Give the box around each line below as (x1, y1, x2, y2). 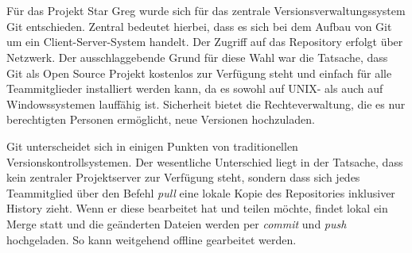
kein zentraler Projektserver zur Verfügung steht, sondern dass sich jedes (6, 169, 360, 186)
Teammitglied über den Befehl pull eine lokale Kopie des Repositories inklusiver (6, 184, 395, 201)
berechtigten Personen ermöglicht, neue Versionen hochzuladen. (6, 111, 315, 128)
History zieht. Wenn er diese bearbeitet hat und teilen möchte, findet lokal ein (6, 200, 388, 217)
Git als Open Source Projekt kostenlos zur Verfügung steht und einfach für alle (6, 64, 392, 81)
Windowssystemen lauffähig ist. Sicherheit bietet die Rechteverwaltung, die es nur (6, 95, 406, 112)
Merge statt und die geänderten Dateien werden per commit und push (6, 215, 347, 232)
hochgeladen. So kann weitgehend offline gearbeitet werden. (6, 231, 297, 247)
